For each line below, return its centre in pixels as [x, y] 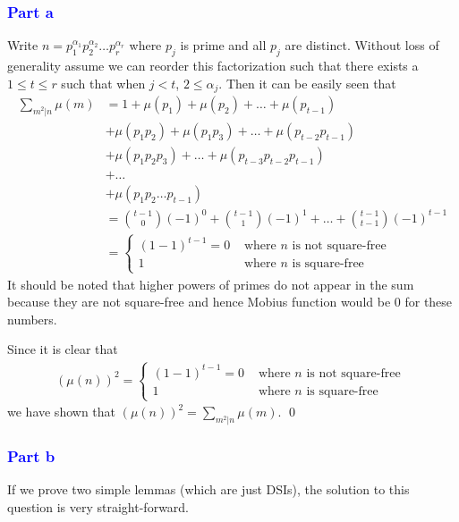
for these [429, 302]
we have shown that [62, 412]
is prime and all [223, 45]
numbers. [32, 319]
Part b [31, 455]
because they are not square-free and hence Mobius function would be [199, 302]
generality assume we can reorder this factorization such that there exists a [213, 66]
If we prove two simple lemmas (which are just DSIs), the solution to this [208, 489]
